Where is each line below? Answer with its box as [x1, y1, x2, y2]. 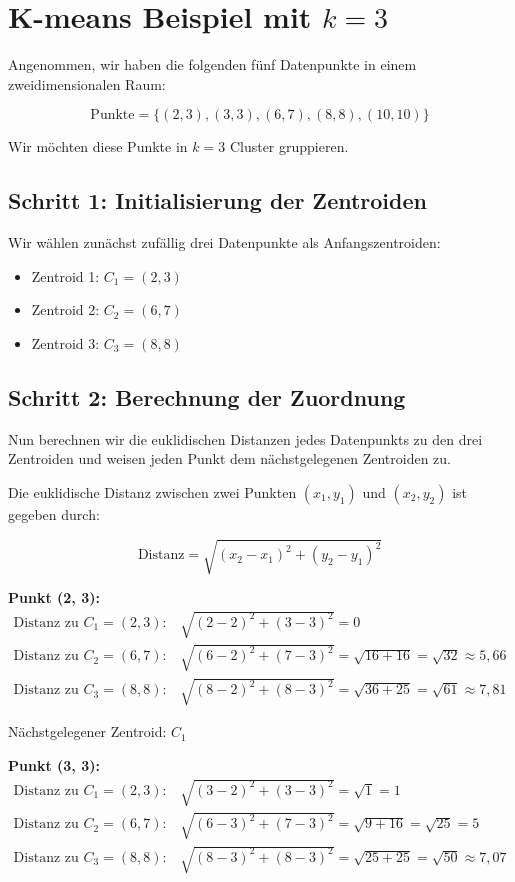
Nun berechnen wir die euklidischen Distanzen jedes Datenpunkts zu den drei [8, 428, 483, 449]
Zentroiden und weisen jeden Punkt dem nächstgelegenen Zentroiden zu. [8, 448, 451, 469]
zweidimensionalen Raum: [8, 73, 166, 94]
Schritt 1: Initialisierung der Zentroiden [8, 185, 427, 216]
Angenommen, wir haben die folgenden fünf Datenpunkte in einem [8, 54, 417, 75]
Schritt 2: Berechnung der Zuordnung [8, 381, 406, 412]
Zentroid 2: [31, 299, 100, 320]
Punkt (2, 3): [8, 587, 100, 608]
